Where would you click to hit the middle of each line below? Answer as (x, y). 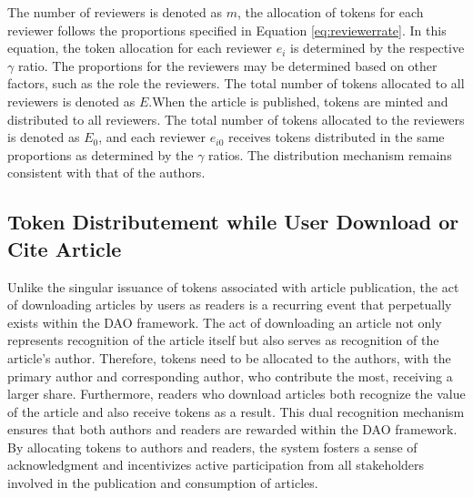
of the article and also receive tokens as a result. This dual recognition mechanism (236, 411)
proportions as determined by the (101, 154)
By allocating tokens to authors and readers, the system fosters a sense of (212, 447)
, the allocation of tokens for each (330, 12)
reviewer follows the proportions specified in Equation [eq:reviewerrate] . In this (227, 30)
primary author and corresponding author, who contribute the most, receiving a (230, 376)
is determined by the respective (377, 48)
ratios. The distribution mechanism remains (330, 154)
